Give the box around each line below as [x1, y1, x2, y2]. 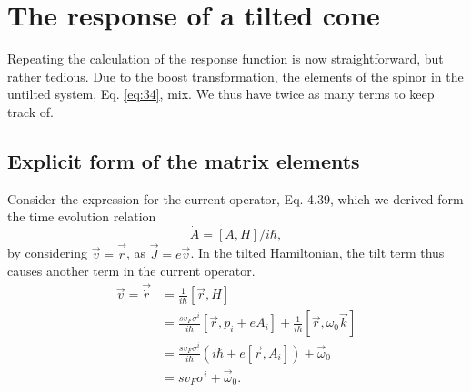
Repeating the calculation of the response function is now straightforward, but [7, 49, 444, 68]
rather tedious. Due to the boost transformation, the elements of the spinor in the [7, 66, 464, 85]
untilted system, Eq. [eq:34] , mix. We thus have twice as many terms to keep [7, 84, 435, 103]
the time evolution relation [7, 207, 156, 226]
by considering [7, 243, 88, 262]
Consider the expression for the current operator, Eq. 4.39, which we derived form [7, 189, 464, 208]
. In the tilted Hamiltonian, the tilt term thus [190, 243, 445, 262]
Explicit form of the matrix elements [7, 146, 360, 174]
